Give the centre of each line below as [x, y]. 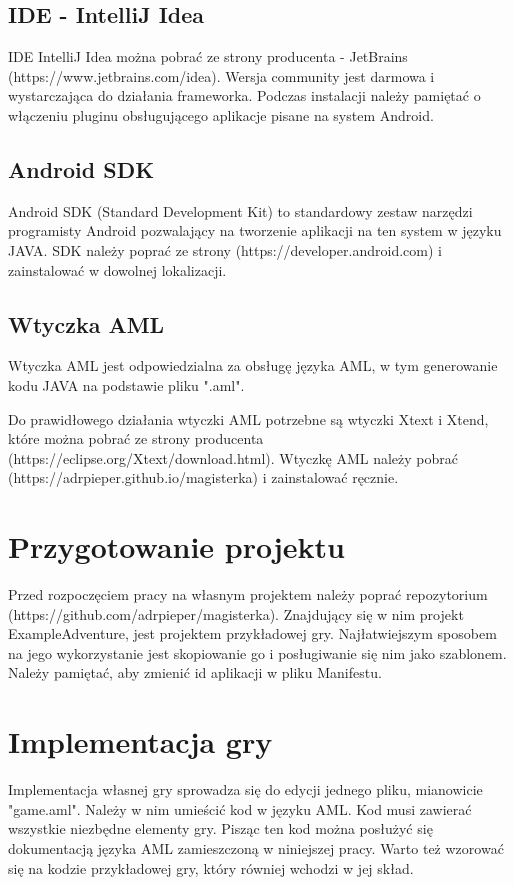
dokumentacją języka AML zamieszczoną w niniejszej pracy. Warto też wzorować [256, 847]
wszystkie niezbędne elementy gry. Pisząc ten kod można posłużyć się [220, 828]
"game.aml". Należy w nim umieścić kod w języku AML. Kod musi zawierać [240, 808]
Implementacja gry [140, 741]
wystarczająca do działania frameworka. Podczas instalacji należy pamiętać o [244, 95]
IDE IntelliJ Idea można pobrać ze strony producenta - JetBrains [208, 56]
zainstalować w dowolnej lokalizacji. [117, 269]
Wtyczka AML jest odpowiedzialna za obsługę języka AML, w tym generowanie [253, 365]
